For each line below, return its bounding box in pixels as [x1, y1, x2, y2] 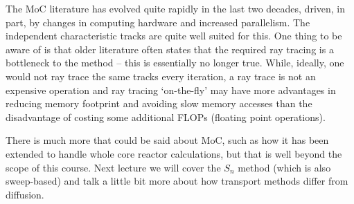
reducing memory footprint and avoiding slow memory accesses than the [6, 96, 312, 111]
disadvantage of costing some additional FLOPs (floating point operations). [6, 109, 326, 124]
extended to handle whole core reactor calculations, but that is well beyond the [6, 146, 342, 160]
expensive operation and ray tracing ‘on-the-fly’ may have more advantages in [6, 82, 336, 97]
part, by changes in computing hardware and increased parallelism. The [6, 15, 310, 29]
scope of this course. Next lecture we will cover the [6, 160, 221, 174]
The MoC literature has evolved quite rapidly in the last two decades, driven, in [6, 1, 345, 15]
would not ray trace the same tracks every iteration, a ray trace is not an [6, 68, 316, 83]
